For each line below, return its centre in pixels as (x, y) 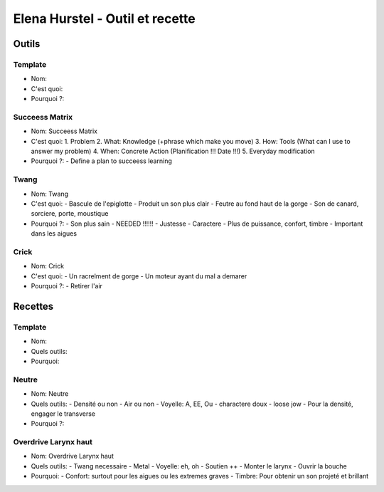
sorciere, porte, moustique (70, 214)
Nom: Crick (47, 266)
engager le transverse (63, 414)
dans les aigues (54, 234)
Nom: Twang (50, 194)
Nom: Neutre (50, 394)
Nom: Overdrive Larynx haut (72, 456)
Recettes (33, 306)
